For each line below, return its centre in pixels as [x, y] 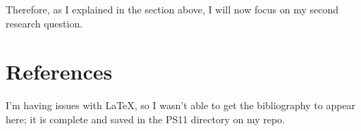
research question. [44, 23]
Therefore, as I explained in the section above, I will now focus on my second [172, 9]
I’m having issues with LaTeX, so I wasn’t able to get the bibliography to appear [181, 105]
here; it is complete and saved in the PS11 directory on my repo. [145, 119]
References [59, 71]
